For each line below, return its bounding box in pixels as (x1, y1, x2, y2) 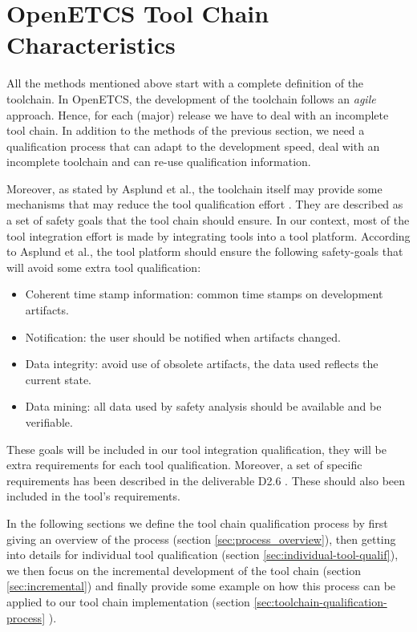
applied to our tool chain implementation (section (6, 593, 250, 610)
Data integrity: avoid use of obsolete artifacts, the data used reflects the (25, 355, 379, 372)
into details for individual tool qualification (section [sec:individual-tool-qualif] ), (6, 546, 399, 563)
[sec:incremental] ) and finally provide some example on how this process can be (6, 577, 396, 594)
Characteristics (6, 28, 176, 61)
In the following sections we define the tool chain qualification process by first (6, 514, 388, 531)
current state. (25, 371, 92, 387)
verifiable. (25, 414, 73, 430)
